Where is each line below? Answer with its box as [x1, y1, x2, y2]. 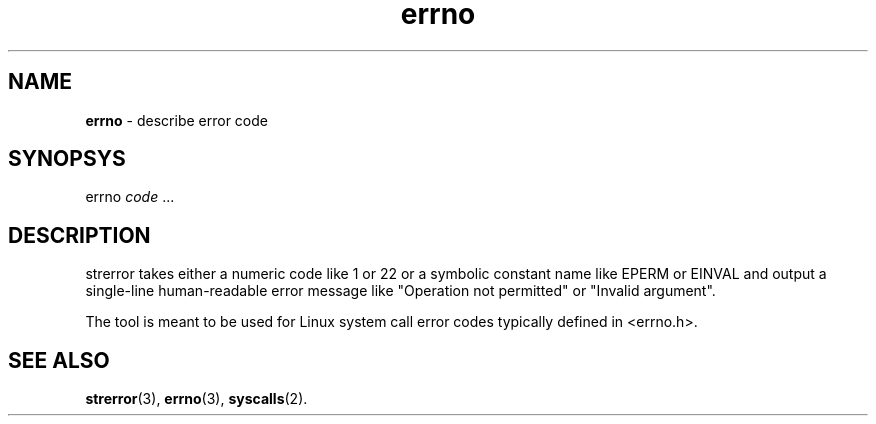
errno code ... [85, 188, 175, 206]
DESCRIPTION [8, 222, 151, 248]
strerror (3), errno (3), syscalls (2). [85, 390, 308, 408]
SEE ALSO [8, 347, 110, 373]
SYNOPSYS [8, 146, 126, 172]
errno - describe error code [85, 111, 268, 129]
